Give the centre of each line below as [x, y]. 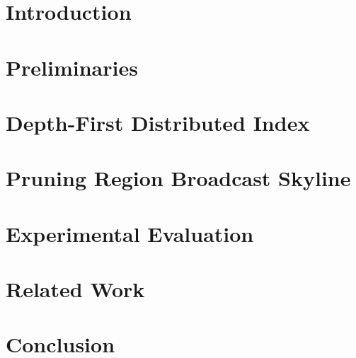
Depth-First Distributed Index [158, 122]
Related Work [75, 289]
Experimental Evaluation [130, 233]
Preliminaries [72, 67]
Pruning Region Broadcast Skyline [178, 178]
